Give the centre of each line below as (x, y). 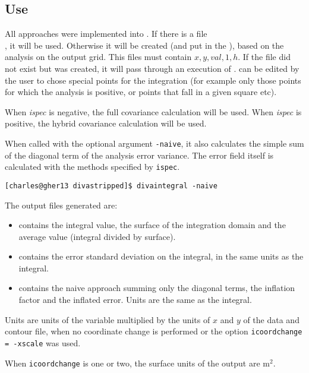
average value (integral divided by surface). (97, 236)
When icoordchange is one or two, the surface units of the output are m (137, 363)
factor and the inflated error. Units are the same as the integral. (135, 300)
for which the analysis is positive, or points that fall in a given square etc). (141, 92)
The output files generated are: (61, 205)
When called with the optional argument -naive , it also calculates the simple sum (154, 143)
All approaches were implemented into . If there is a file (106, 34)
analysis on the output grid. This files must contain (98, 57)
